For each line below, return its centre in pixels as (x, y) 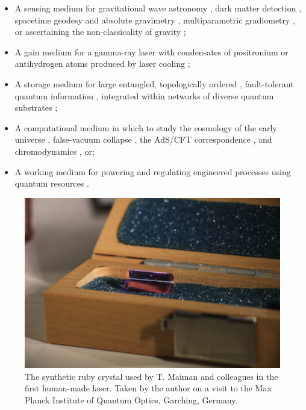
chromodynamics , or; (55, 151)
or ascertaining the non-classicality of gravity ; (100, 32)
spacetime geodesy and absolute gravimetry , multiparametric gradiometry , (155, 20)
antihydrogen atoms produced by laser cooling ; (102, 64)
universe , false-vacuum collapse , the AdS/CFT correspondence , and (143, 139)
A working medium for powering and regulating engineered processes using (153, 171)
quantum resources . (52, 183)
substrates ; (36, 107)
